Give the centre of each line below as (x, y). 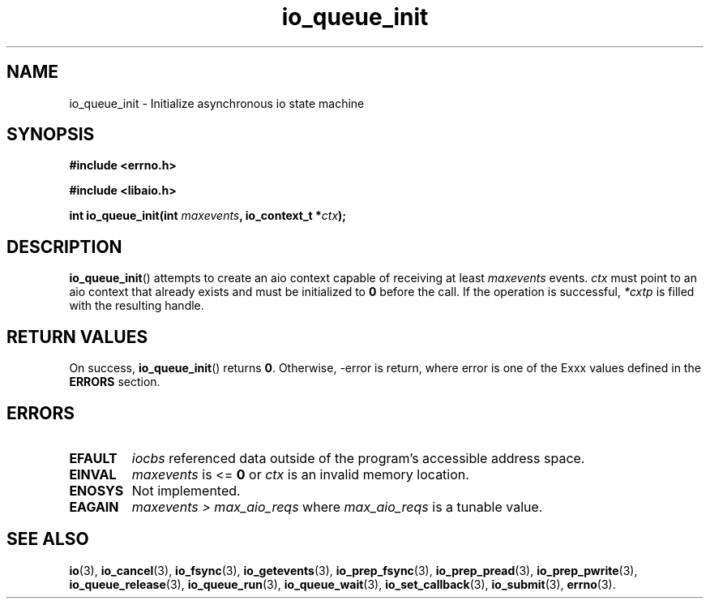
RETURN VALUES (77, 337)
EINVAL (93, 474)
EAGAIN (94, 506)
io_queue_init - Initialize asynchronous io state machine (217, 103)
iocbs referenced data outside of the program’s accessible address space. (358, 458)
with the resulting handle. (137, 306)
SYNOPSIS (51, 135)
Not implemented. (186, 490)
